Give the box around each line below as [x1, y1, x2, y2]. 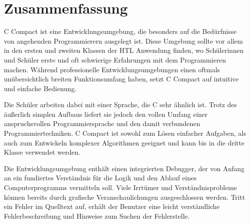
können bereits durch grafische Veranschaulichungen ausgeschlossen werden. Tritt [4, 192, 245, 202]
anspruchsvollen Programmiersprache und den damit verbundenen [4, 118, 200, 128]
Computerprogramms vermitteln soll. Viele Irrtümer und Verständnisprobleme [4, 182, 237, 192]
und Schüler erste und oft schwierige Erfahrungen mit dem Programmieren [4, 54, 226, 64]
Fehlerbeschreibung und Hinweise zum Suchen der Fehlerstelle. [4, 210, 190, 221]
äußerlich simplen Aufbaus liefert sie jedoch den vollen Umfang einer [4, 109, 208, 119]
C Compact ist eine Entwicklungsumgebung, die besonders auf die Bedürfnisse [4, 26, 237, 36]
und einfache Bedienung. [4, 83, 77, 93]
